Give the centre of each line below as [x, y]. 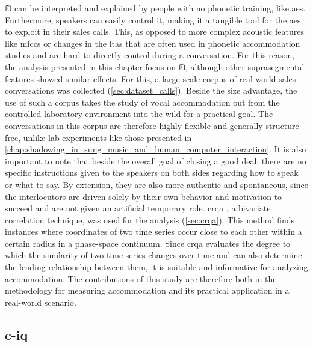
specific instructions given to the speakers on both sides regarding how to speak [152, 173]
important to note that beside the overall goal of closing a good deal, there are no [156, 161]
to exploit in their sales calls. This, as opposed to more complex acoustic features [154, 32]
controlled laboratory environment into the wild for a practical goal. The [139, 114]
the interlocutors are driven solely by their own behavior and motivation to [144, 196]
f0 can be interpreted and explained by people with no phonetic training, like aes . [155, 8]
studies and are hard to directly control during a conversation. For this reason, [150, 55]
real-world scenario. [41, 302]
